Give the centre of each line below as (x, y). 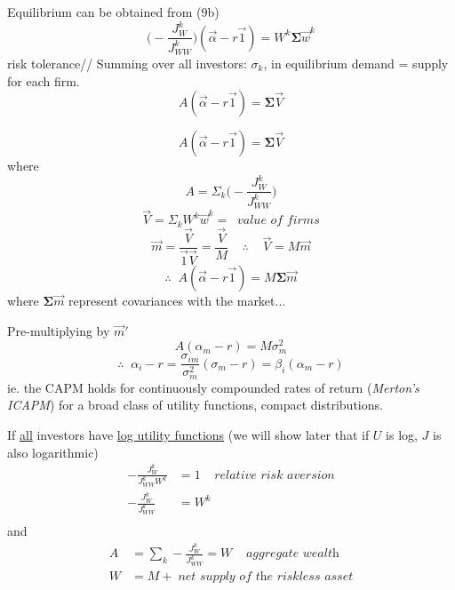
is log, (402, 435)
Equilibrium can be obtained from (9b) (113, 12)
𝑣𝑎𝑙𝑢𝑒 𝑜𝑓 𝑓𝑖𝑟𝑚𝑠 (279, 221)
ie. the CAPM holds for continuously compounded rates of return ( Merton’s (213, 387)
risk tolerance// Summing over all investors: (127, 63)
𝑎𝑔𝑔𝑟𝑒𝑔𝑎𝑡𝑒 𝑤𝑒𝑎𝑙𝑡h (292, 554)
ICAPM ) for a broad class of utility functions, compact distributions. (195, 405)
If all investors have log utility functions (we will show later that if (188, 435)
